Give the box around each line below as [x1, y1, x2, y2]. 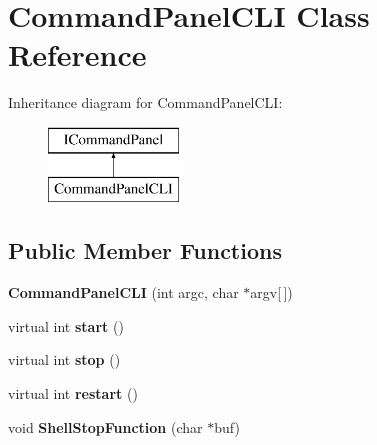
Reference [8, 34, 147, 75]
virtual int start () [8, 315, 124, 336]
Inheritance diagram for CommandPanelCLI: [8, 92, 283, 113]
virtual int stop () [8, 349, 121, 370]
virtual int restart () [8, 383, 138, 404]
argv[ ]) [250, 282, 293, 303]
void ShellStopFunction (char [8, 416, 203, 437]
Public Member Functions [8, 235, 282, 266]
